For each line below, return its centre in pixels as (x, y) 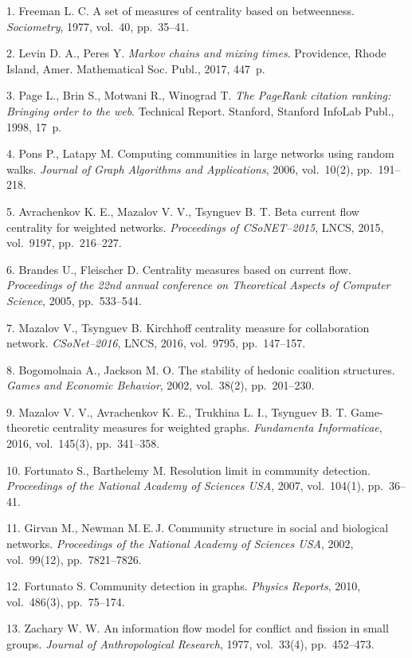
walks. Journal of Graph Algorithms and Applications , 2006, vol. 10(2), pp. (190, 168)
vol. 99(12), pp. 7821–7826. (74, 559)
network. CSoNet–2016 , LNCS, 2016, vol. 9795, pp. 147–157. (156, 343)
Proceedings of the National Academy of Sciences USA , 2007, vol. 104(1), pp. (195, 486)
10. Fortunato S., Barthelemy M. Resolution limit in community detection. (188, 470)
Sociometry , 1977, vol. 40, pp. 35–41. (98, 26)
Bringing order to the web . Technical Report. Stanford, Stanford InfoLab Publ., (200, 110)
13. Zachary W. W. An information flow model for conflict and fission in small (198, 628)
